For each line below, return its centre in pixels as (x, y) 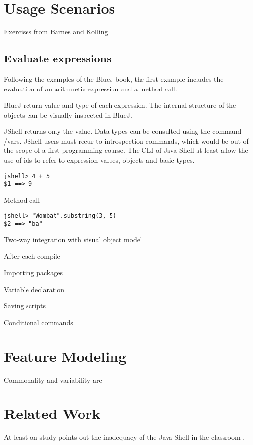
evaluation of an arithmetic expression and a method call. (91, 88)
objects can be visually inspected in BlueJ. (68, 114)
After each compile (32, 256)
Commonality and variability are (53, 379)
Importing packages (33, 273)
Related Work (52, 413)
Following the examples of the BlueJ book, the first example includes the (114, 78)
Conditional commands (39, 322)
